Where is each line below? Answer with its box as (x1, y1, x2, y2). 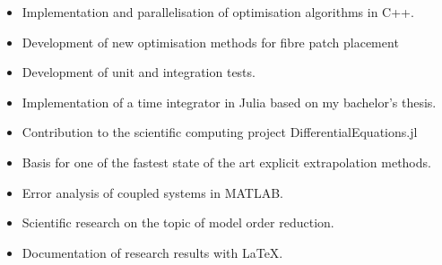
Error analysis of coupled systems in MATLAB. (22, 183, 283, 201)
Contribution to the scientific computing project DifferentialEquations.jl (22, 123, 418, 141)
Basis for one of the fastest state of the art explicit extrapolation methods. (22, 152, 431, 171)
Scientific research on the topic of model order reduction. (22, 213, 334, 232)
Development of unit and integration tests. (22, 63, 256, 81)
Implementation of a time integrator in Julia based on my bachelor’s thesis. (22, 92, 437, 111)
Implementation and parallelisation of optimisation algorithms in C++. (22, 3, 414, 21)
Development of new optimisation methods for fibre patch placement (22, 32, 399, 51)
